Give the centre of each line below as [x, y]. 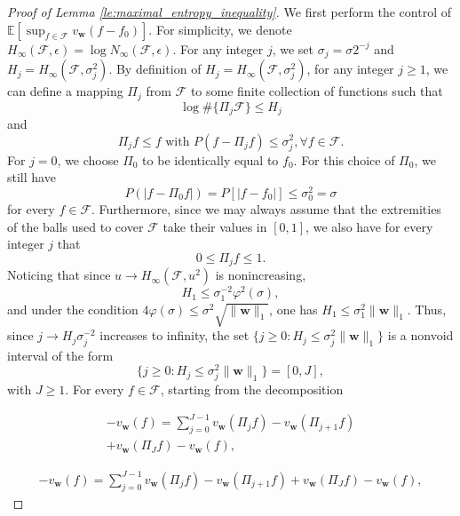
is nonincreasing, [261, 275]
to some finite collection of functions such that [317, 91]
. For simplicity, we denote [220, 29]
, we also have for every [369, 226]
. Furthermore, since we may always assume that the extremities [266, 209]
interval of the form [60, 355]
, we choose [88, 159]
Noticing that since [59, 275]
